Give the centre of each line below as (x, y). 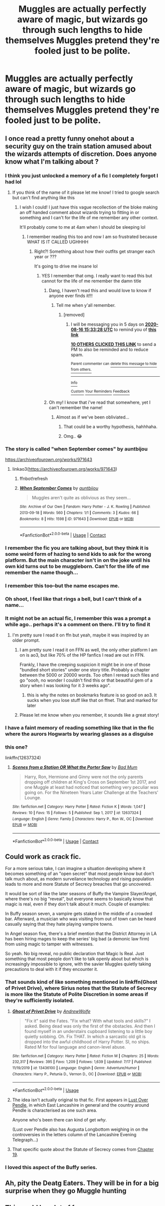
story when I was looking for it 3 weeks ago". (65, 686)
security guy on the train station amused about (78, 146)
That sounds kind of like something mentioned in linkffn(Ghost (81, 982)
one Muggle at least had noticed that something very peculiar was (91, 787)
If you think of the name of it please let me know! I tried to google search (86, 192)
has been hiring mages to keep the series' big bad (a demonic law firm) (77, 939)
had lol (13, 181)
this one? (16, 747)
